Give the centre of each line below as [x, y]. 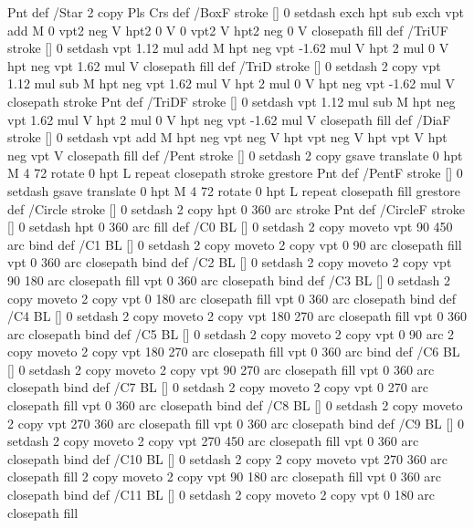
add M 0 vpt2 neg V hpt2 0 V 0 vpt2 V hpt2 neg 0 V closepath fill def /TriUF [228, 30]
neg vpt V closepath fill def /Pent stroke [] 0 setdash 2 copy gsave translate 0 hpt [235, 155]
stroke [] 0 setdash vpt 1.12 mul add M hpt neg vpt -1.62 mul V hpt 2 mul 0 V [228, 48]
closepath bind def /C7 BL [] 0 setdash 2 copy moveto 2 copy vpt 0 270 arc [218, 387]
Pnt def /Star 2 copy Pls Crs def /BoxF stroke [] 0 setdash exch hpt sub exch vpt [236, 12]
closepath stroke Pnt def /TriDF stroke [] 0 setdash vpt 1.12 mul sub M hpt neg [232, 101]
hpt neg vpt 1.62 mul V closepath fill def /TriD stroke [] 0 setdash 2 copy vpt [224, 65]
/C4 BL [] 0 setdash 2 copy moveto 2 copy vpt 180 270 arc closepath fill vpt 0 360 [237, 316]
